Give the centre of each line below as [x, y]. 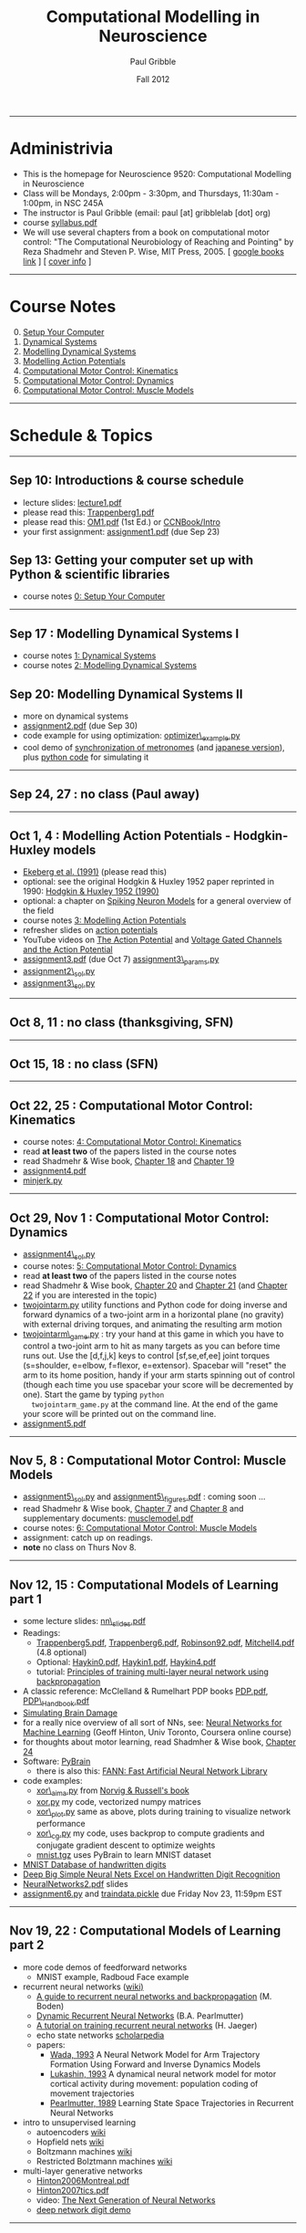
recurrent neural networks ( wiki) [83, 1987]
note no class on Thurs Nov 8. [79, 1547]
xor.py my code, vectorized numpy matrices [119, 1802]
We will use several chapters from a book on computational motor [146, 232]
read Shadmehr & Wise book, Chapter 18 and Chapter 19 [128, 1161]
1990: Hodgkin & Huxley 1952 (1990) [91, 891]
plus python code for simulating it [85, 757]
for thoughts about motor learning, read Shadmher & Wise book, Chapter [159, 1742]
